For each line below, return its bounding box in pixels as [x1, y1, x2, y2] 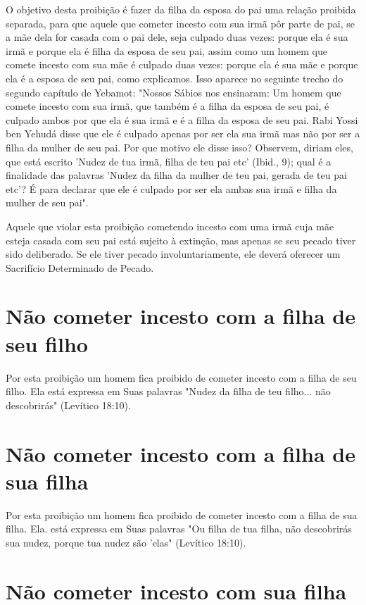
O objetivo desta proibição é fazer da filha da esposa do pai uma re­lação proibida [6, 2, 356, 16]
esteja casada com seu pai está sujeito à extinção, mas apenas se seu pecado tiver [6, 232, 356, 247]
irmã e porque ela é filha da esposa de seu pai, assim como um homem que [6, 43, 327, 58]
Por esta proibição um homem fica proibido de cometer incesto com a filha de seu [6, 370, 357, 385]
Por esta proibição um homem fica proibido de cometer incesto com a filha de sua [6, 507, 358, 522]
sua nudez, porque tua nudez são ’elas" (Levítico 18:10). [6, 535, 246, 549]
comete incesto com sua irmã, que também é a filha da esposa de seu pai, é [6, 99, 329, 113]
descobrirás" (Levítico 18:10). [6, 397, 131, 412]
